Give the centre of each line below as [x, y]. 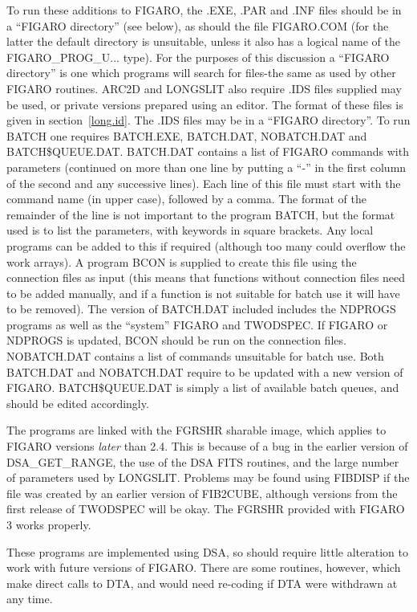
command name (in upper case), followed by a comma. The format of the [186, 199]
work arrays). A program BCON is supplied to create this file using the [182, 261]
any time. [30, 599]
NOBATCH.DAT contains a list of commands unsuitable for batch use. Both [195, 356]
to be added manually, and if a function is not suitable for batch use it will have [203, 293]
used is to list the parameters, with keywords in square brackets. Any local [190, 230]
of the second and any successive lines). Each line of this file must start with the [204, 183]
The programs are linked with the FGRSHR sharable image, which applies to [196, 430]
